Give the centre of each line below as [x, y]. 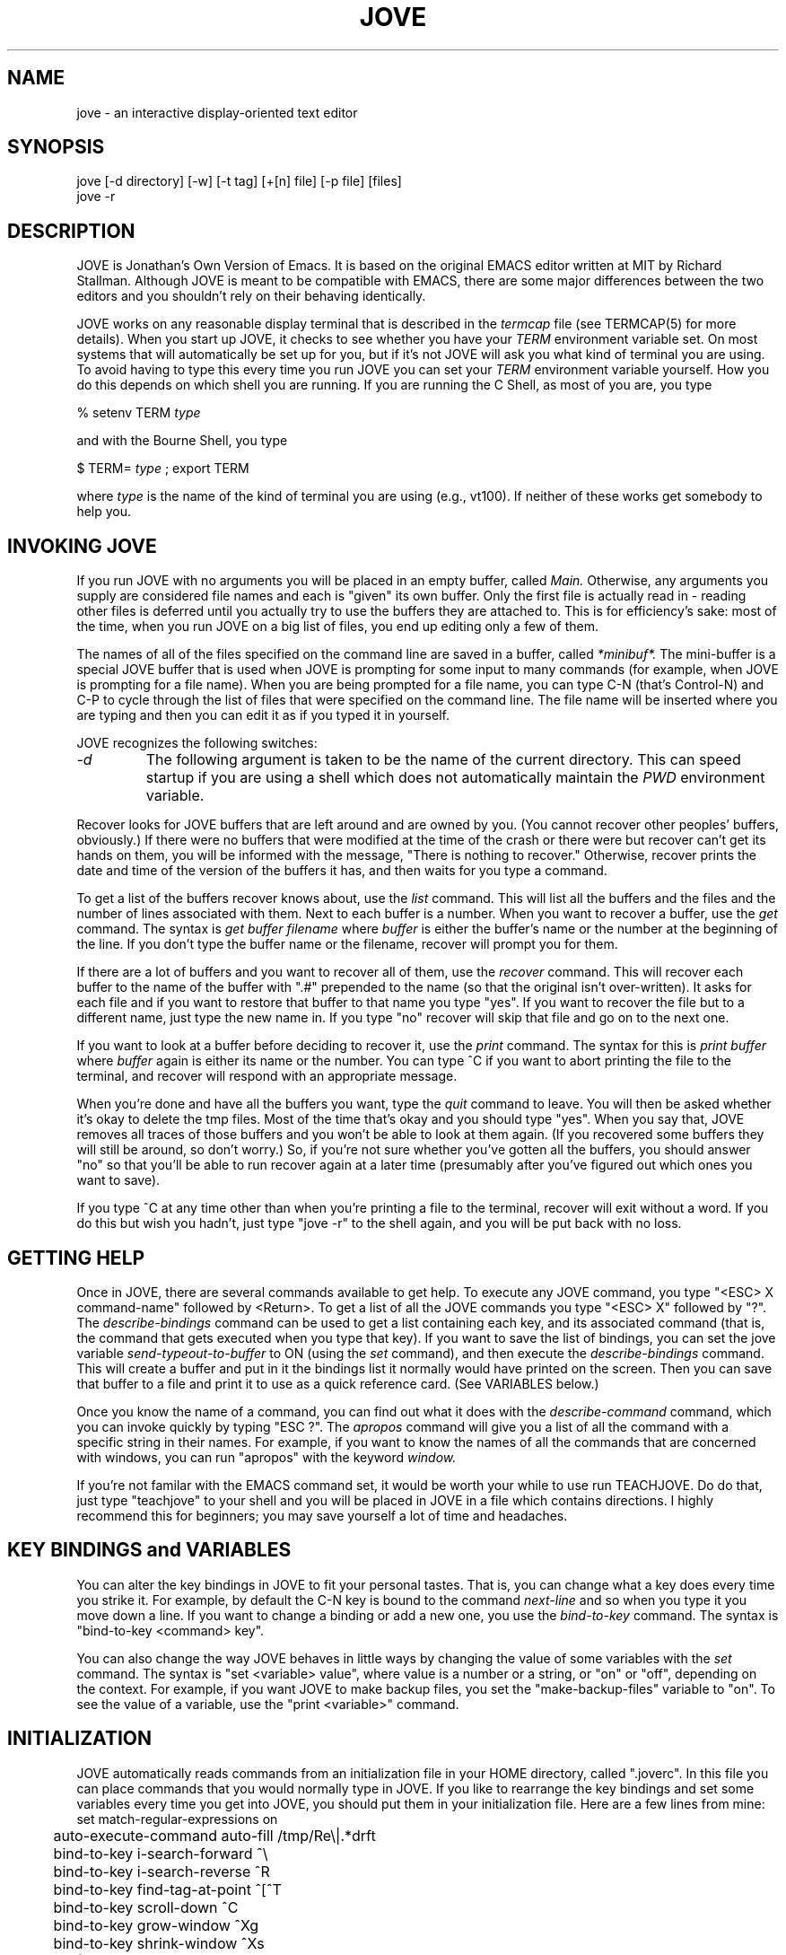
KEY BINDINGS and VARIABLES [149, 1550]
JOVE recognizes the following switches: [197, 743]
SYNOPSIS [56, 147]
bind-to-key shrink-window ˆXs [159, 1943]
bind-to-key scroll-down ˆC [146, 1907]
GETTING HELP [76, 1258]
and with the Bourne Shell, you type [182, 441]
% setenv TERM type [139, 413]
